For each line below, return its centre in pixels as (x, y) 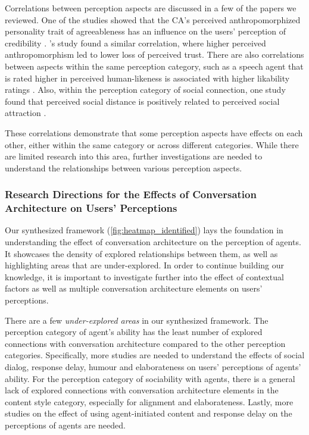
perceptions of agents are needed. (65, 425)
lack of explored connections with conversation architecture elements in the (142, 390)
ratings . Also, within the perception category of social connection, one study (145, 90)
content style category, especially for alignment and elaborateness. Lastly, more (149, 401)
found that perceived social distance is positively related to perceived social (142, 101)
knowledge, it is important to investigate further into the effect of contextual (144, 276)
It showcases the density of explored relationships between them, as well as (141, 253)
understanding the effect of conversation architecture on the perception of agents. (153, 242)
